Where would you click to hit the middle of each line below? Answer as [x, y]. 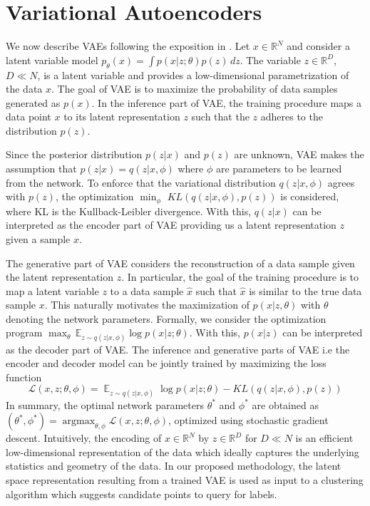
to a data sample [147, 290]
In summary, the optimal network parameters [105, 404]
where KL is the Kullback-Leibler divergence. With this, [129, 211]
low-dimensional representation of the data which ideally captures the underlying [183, 451]
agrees [341, 182]
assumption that [41, 169]
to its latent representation [122, 117]
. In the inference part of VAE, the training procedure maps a [227, 102]
